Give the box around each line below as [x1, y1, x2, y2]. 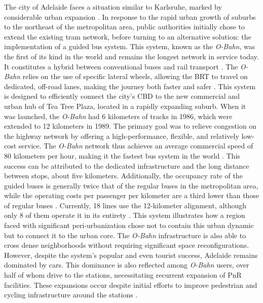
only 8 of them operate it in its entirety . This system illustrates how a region [4, 210, 245, 220]
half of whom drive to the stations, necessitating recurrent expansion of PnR [4, 270, 242, 280]
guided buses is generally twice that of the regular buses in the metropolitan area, [4, 180, 258, 191]
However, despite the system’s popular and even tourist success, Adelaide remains [4, 249, 258, 260]
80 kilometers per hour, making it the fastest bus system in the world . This [4, 150, 240, 161]
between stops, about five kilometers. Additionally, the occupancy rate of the [4, 170, 243, 181]
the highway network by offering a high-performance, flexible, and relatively [4, 130, 239, 141]
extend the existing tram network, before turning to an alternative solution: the [4, 31, 251, 42]
